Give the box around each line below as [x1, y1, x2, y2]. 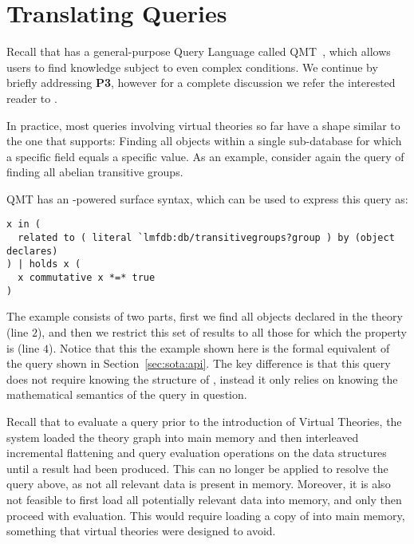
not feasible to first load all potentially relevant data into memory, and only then [6, 491, 402, 507]
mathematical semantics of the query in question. [6, 386, 247, 403]
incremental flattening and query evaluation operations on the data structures [6, 444, 387, 461]
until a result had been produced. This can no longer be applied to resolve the [6, 459, 388, 476]
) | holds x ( [6, 258, 81, 270]
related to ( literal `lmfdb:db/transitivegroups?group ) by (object [18, 232, 395, 244]
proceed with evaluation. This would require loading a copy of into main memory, [6, 507, 405, 523]
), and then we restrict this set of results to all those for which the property [37, 324, 407, 340]
